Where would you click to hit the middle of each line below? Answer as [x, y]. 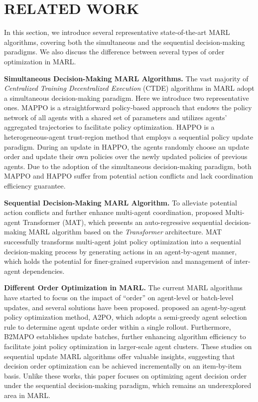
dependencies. [44, 271]
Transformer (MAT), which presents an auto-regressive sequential [123, 222]
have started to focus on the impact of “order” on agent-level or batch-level [119, 297]
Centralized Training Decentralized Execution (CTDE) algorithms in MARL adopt [129, 88]
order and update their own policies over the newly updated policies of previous [126, 156]
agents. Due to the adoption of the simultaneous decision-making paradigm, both [128, 166]
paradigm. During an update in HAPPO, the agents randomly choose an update [127, 146]
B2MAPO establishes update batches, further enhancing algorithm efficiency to [125, 336]
